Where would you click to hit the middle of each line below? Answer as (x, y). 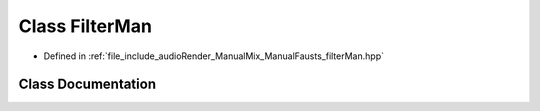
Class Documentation (87, 84)
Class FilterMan (85, 26)
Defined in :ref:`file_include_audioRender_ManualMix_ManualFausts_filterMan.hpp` (214, 56)
